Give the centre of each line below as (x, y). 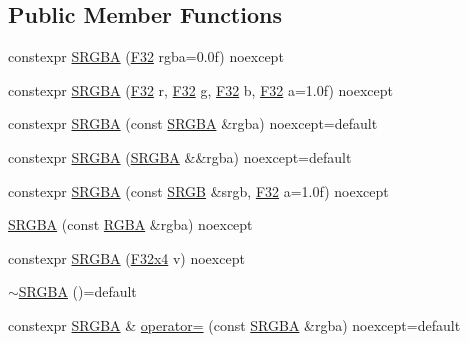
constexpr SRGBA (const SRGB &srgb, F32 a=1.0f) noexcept (198, 190)
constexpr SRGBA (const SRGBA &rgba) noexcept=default (193, 123)
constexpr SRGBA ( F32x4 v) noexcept (126, 257)
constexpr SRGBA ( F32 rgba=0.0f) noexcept (146, 56)
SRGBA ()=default (77, 291)
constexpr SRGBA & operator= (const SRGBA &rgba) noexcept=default (234, 324)
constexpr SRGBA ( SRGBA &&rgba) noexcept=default (180, 156)
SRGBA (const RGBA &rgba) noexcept (130, 224)
